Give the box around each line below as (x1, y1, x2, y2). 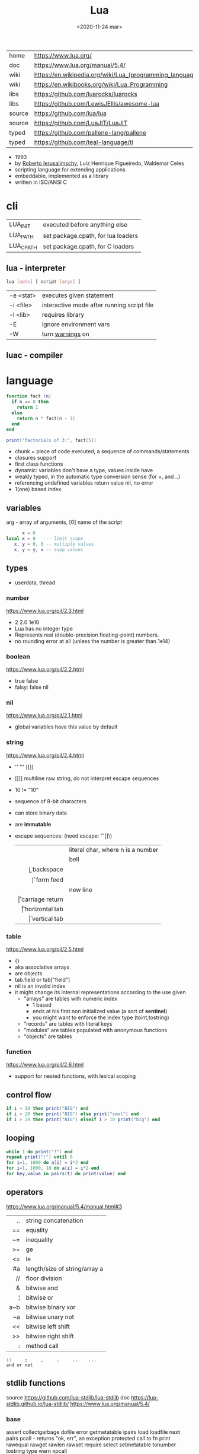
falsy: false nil (14, 683, 49, 691)
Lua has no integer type (14, 625, 73, 632)
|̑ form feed (31, 876, 63, 884)
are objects (14, 970, 43, 977)
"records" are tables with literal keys (23, 1020, 113, 1027)
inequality (25, 1235, 53, 1243)
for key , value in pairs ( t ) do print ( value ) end (6, 1171, 126, 1177)
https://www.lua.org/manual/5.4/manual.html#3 (6, 1202, 123, 1210)
